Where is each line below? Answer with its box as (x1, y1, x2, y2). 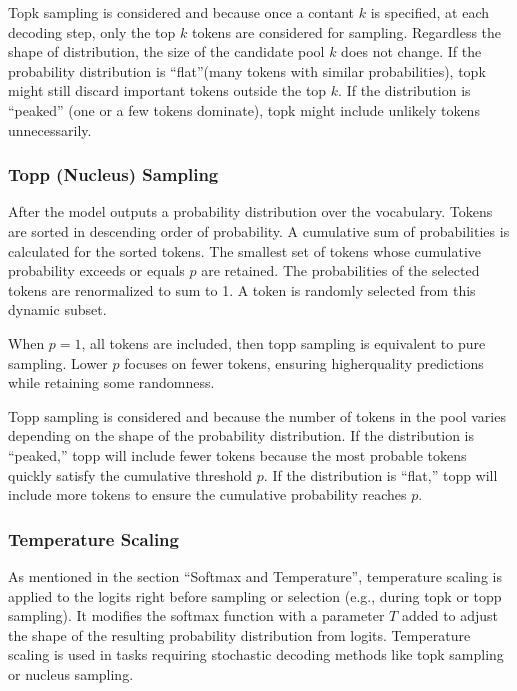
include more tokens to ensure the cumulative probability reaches (8, 484, 407, 505)
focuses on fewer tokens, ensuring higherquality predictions (124, 352, 484, 373)
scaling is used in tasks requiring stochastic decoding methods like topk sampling (8, 644, 504, 665)
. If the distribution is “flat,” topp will (263, 464, 498, 485)
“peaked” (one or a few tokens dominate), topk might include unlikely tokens (8, 99, 480, 120)
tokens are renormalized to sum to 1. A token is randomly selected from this (8, 279, 476, 300)
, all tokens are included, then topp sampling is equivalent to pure (81, 332, 486, 353)
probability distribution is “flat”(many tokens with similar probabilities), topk (8, 60, 486, 81)
